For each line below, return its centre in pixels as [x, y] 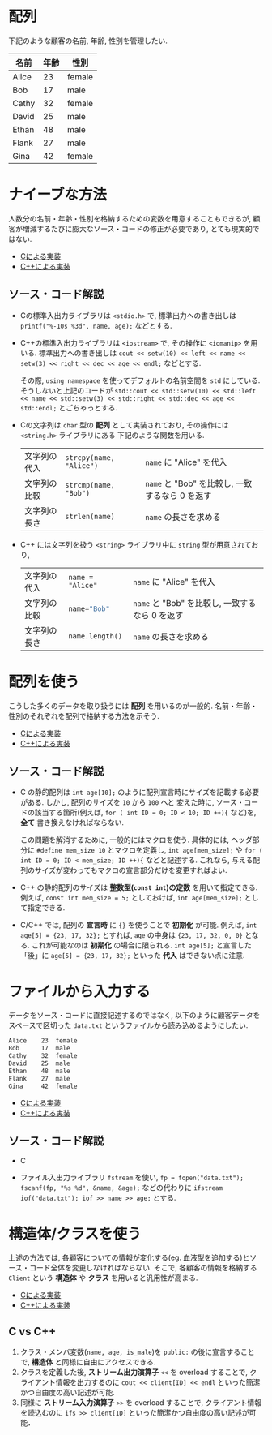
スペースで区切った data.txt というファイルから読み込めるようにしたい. [128, 1025]
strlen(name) [90, 516]
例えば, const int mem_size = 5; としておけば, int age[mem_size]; [131, 898]
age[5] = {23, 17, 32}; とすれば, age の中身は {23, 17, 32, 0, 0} [132, 935]
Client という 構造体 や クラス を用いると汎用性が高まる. [103, 1278]
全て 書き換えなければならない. [72, 823]
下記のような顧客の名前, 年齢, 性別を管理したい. [88, 41]
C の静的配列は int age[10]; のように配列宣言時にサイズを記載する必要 [140, 793]
